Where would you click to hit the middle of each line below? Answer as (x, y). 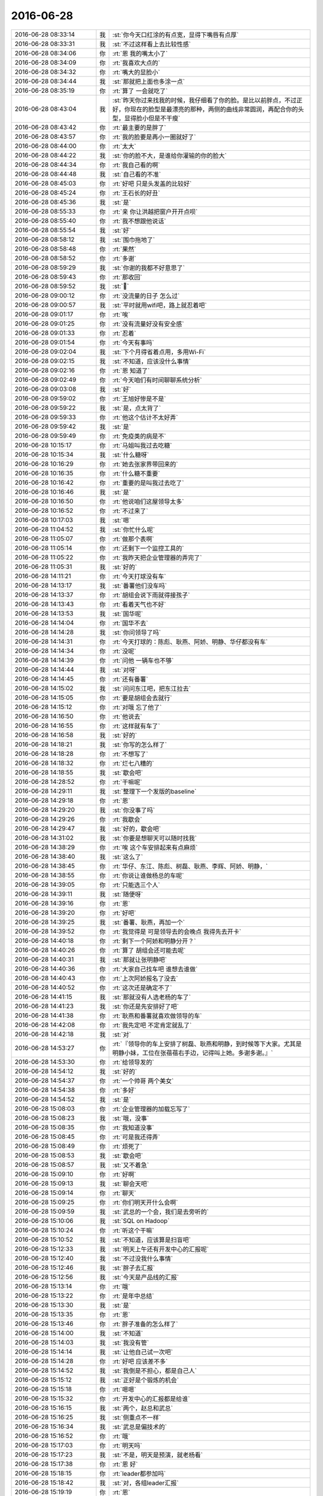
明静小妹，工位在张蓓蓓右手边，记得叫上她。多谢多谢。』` (193, 1053)
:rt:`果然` (124, 249)
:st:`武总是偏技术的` (140, 1427)
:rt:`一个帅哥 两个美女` (143, 1081)
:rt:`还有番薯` (130, 679)
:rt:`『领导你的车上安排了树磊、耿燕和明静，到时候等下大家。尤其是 (207, 1044)
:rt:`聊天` (124, 1193)
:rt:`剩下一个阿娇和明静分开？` (154, 941)
